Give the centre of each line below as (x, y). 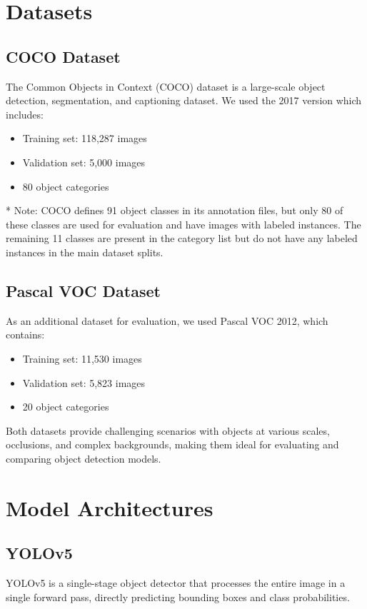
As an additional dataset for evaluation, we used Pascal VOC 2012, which (167, 320)
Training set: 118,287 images (85, 138)
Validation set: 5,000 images (84, 162)
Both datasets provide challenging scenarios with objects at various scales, (168, 430)
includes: (25, 114)
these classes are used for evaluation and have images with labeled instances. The (183, 224)
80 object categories (66, 186)
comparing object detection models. (84, 458)
